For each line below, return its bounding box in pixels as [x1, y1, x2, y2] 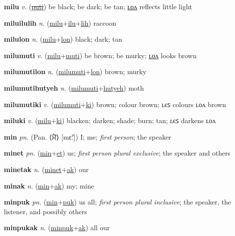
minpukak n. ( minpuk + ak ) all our [4, 222, 110, 233]
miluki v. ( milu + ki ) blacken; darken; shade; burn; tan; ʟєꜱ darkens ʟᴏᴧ [4, 115, 216, 126]
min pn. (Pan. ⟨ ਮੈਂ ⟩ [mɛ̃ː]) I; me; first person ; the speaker [4, 131, 171, 142]
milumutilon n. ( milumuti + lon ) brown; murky [4, 66, 147, 77]
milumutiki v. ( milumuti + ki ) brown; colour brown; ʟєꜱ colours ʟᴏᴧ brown [4, 99, 226, 109]
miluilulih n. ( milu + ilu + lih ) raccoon [4, 17, 117, 28]
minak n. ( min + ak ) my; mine [4, 180, 94, 190]
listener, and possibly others [4, 206, 87, 216]
